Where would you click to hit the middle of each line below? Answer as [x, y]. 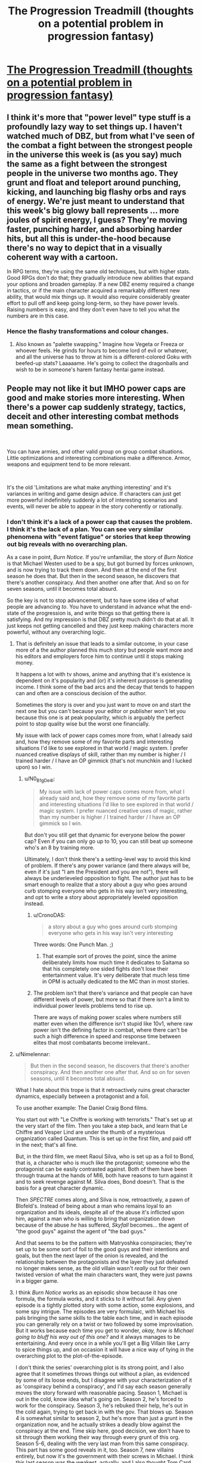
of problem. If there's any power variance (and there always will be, [107, 866]
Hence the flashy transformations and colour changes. [88, 331]
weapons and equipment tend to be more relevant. [69, 464]
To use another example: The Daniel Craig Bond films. [82, 1108]
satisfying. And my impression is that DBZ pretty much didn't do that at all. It [101, 619]
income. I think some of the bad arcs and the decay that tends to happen [105, 687]
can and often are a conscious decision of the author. [81, 693]
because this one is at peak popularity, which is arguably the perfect [100, 718]
